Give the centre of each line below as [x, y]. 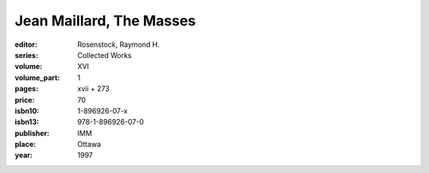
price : [25, 100]
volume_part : [37, 77]
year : [24, 156]
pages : [27, 89]
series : [27, 55]
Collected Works [104, 55]
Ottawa [89, 144]
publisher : [32, 133]
